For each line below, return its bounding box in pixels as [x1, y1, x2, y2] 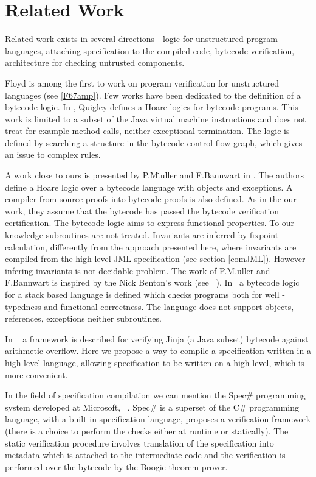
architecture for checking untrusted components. [5, 56, 185, 69]
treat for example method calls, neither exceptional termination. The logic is [5, 124, 290, 137]
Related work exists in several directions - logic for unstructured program [5, 32, 278, 45]
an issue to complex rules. [5, 148, 101, 161]
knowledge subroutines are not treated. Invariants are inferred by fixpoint [5, 228, 279, 241]
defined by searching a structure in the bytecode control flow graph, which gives [5, 136, 303, 149]
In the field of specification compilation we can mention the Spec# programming [5, 389, 306, 401]
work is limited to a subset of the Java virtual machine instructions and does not [5, 112, 306, 125]
